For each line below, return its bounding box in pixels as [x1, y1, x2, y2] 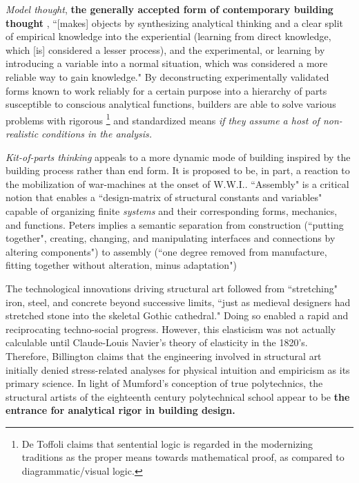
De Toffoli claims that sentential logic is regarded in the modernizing [21, 436, 313, 451]
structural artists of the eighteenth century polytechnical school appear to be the [6, 389, 350, 404]
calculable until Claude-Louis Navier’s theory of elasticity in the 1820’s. [6, 335, 308, 350]
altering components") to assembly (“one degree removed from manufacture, [6, 244, 327, 258]
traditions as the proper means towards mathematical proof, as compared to [21, 450, 345, 464]
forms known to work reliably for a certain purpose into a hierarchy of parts [6, 83, 327, 97]
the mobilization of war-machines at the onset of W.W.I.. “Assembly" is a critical [6, 176, 349, 191]
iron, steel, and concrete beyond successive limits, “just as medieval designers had [6, 294, 351, 309]
